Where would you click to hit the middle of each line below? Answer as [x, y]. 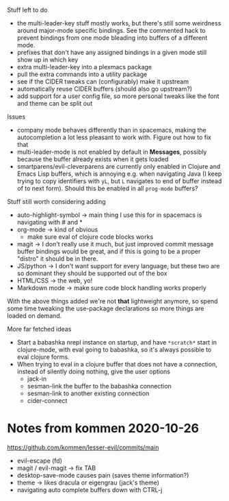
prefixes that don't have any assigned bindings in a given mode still [112, 52]
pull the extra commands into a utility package [82, 74]
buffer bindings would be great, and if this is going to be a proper [109, 251]
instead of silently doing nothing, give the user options [94, 371]
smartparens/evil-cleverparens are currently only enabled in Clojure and [119, 166]
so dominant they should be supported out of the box [92, 273]
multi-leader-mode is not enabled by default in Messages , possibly [112, 152]
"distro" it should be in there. [57, 259]
